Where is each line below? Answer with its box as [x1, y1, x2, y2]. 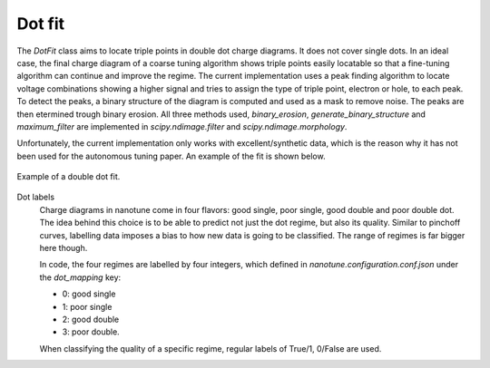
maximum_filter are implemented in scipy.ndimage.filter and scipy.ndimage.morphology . [16, 121, 348, 131]
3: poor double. [62, 326, 120, 337]
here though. [39, 243, 88, 254]
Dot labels [16, 191, 54, 203]
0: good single [62, 288, 116, 299]
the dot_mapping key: [39, 272, 122, 283]
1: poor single [62, 301, 113, 312]
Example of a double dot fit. [16, 171, 121, 182]
